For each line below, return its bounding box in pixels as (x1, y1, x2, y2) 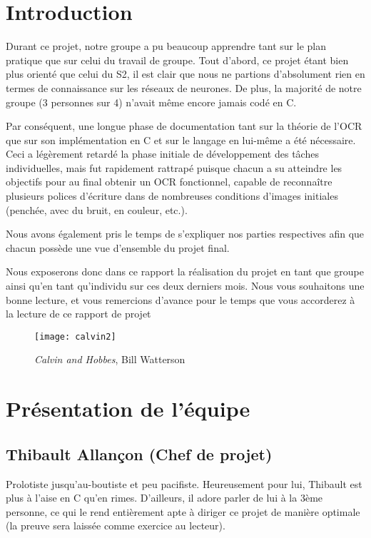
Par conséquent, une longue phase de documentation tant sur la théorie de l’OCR (6, 118, 362, 133)
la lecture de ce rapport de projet (6, 306, 151, 321)
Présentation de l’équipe (6, 394, 250, 423)
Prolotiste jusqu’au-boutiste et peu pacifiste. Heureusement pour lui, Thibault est (6, 476, 362, 491)
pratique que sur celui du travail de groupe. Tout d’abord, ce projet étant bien (6, 52, 349, 67)
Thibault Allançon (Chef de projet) (6, 442, 273, 465)
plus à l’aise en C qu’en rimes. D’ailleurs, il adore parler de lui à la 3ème (6, 490, 323, 505)
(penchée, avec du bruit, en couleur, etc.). (6, 202, 188, 217)
